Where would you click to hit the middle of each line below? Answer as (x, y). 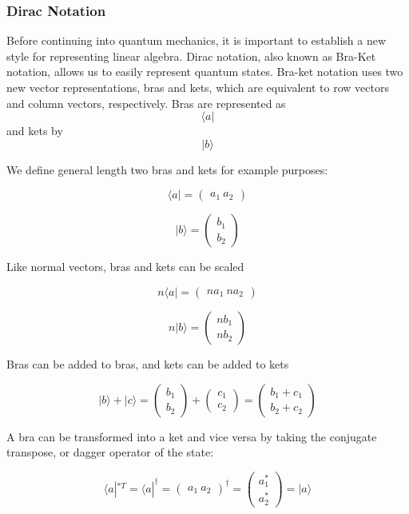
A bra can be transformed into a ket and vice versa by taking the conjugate (192, 436)
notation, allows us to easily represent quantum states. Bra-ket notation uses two (205, 72)
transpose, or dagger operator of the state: (110, 452)
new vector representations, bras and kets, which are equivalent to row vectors (198, 87)
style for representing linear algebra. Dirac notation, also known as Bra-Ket (191, 56)
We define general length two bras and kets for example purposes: (167, 169)
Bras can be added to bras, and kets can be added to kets (148, 363)
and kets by (35, 131)
